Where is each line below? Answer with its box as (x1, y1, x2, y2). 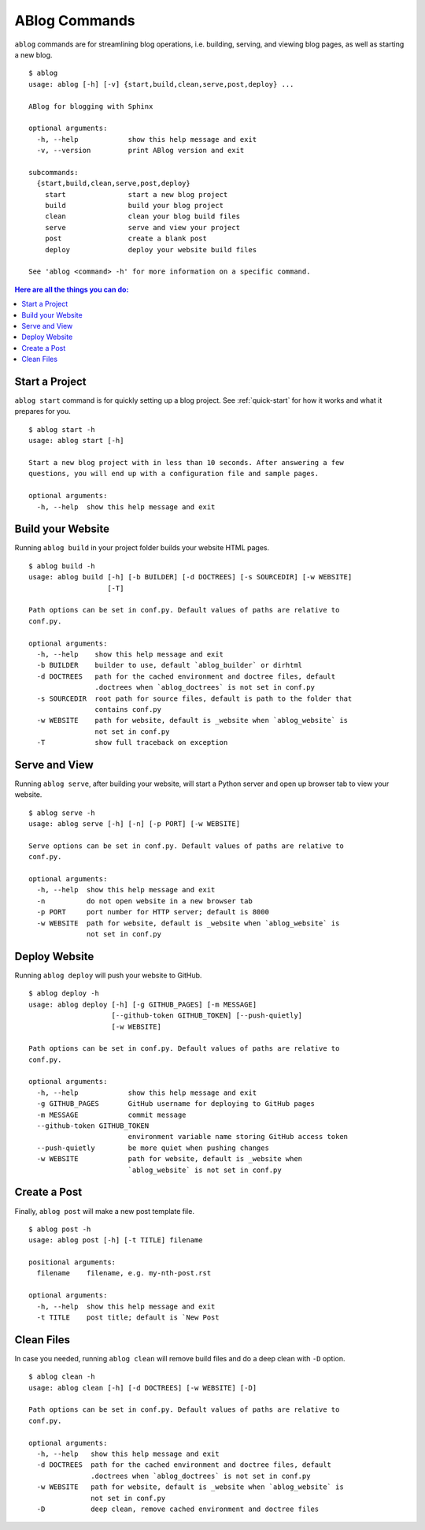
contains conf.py (94, 705, 161, 713)
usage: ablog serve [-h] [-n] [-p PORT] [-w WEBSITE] (28, 820, 240, 828)
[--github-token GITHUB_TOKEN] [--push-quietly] (111, 1011, 303, 1020)
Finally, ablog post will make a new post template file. (14, 1206, 194, 1215)
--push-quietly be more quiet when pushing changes (36, 1143, 269, 1152)
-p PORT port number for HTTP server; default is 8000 (36, 907, 269, 917)
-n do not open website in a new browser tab (36, 896, 253, 906)
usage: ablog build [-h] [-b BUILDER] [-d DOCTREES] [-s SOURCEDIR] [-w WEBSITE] (28, 572, 353, 582)
